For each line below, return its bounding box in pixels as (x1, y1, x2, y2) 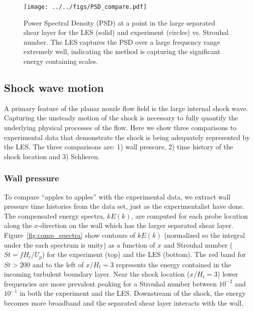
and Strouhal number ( (163, 239, 233, 250)
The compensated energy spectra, (4, 210, 105, 221)
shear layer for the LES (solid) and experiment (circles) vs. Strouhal (24, 27, 229, 37)
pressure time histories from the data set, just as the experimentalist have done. (4, 201, 245, 211)
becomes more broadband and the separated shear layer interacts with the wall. (4, 298, 244, 308)
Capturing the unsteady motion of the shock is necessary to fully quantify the (4, 113, 238, 123)
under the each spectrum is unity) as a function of (4, 239, 155, 250)
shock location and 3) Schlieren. (4, 151, 100, 161)
